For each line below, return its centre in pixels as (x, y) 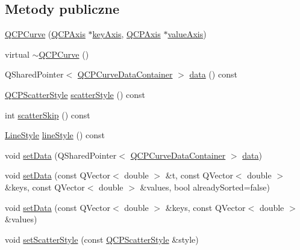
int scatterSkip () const (48, 114)
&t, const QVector (199, 175)
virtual (17, 54)
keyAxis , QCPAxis (127, 34)
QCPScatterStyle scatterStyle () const (75, 94)
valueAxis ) (187, 34)
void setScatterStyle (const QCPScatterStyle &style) (102, 239)
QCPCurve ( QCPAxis (45, 34)
